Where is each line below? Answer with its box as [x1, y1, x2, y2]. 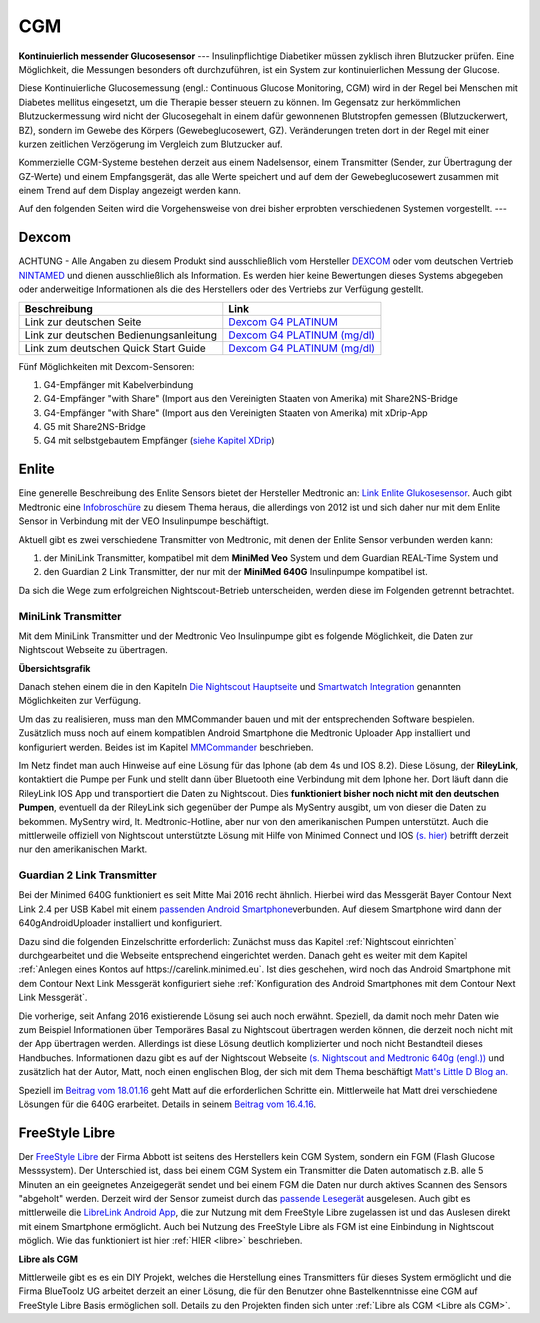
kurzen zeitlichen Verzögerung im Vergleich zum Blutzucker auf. [18, 138, 284, 150]
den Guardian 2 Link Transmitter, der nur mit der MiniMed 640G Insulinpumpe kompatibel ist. [43, 566, 429, 578]
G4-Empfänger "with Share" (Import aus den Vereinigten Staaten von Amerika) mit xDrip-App [43, 406, 429, 419]
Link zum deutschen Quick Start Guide [24, 341, 207, 355]
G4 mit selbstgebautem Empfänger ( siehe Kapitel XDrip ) [43, 435, 275, 447]
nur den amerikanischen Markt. [18, 843, 148, 855]
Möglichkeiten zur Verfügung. [18, 695, 142, 707]
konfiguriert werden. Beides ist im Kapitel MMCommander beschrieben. [18, 741, 314, 753]
